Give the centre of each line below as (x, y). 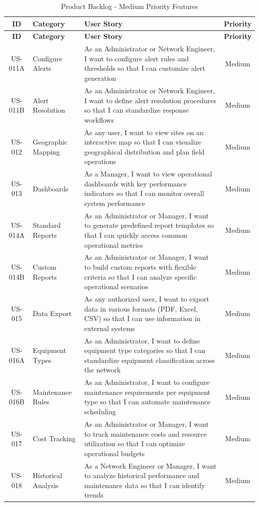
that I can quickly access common (136, 235)
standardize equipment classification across (150, 360)
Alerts (42, 68)
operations (100, 161)
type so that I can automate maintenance (147, 402)
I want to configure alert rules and (137, 58)
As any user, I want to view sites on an (144, 132)
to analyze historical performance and (142, 475)
